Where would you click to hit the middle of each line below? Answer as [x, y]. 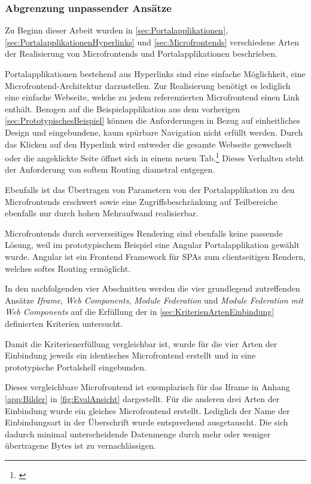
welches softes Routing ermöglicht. [68, 268]
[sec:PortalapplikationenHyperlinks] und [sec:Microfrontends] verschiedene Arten [152, 42]
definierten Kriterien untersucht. [64, 323]
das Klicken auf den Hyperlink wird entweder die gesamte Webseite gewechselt [149, 144]
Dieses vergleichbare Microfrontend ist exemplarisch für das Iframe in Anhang [147, 387]
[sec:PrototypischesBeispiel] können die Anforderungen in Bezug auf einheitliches [153, 120]
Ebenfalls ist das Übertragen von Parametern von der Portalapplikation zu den [150, 189]
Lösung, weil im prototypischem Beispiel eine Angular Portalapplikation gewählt [152, 245]
